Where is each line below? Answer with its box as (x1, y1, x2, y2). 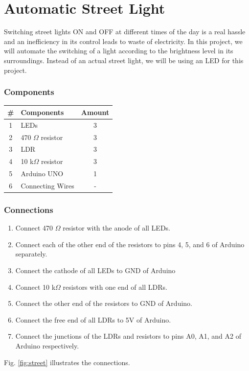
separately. (15, 249, 47, 259)
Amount (81, 107, 110, 117)
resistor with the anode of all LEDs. (63, 223, 171, 233)
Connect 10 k (15, 281, 56, 292)
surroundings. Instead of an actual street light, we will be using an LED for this (4, 55, 244, 65)
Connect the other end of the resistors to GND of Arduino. (15, 298, 192, 308)
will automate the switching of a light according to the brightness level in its (4, 46, 233, 56)
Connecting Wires (21, 180, 74, 190)
